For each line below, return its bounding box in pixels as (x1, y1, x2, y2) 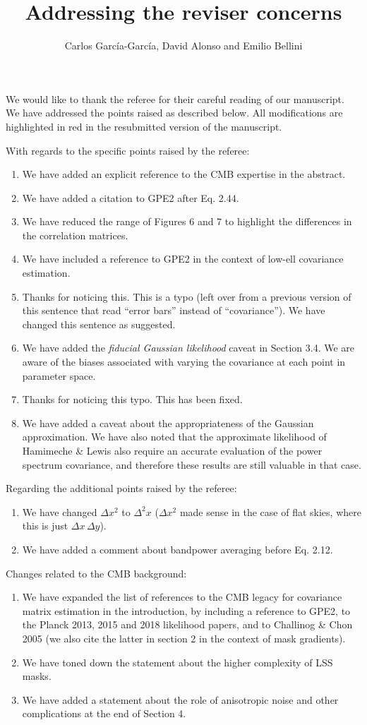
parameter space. (22, 368, 96, 383)
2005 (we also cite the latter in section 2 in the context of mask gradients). (22, 630, 346, 645)
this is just (22, 518, 68, 533)
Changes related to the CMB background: (6, 565, 187, 580)
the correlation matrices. (22, 227, 128, 242)
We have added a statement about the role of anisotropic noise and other (22, 692, 339, 707)
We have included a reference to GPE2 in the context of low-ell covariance (22, 251, 344, 266)
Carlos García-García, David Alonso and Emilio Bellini (64, 38, 303, 53)
